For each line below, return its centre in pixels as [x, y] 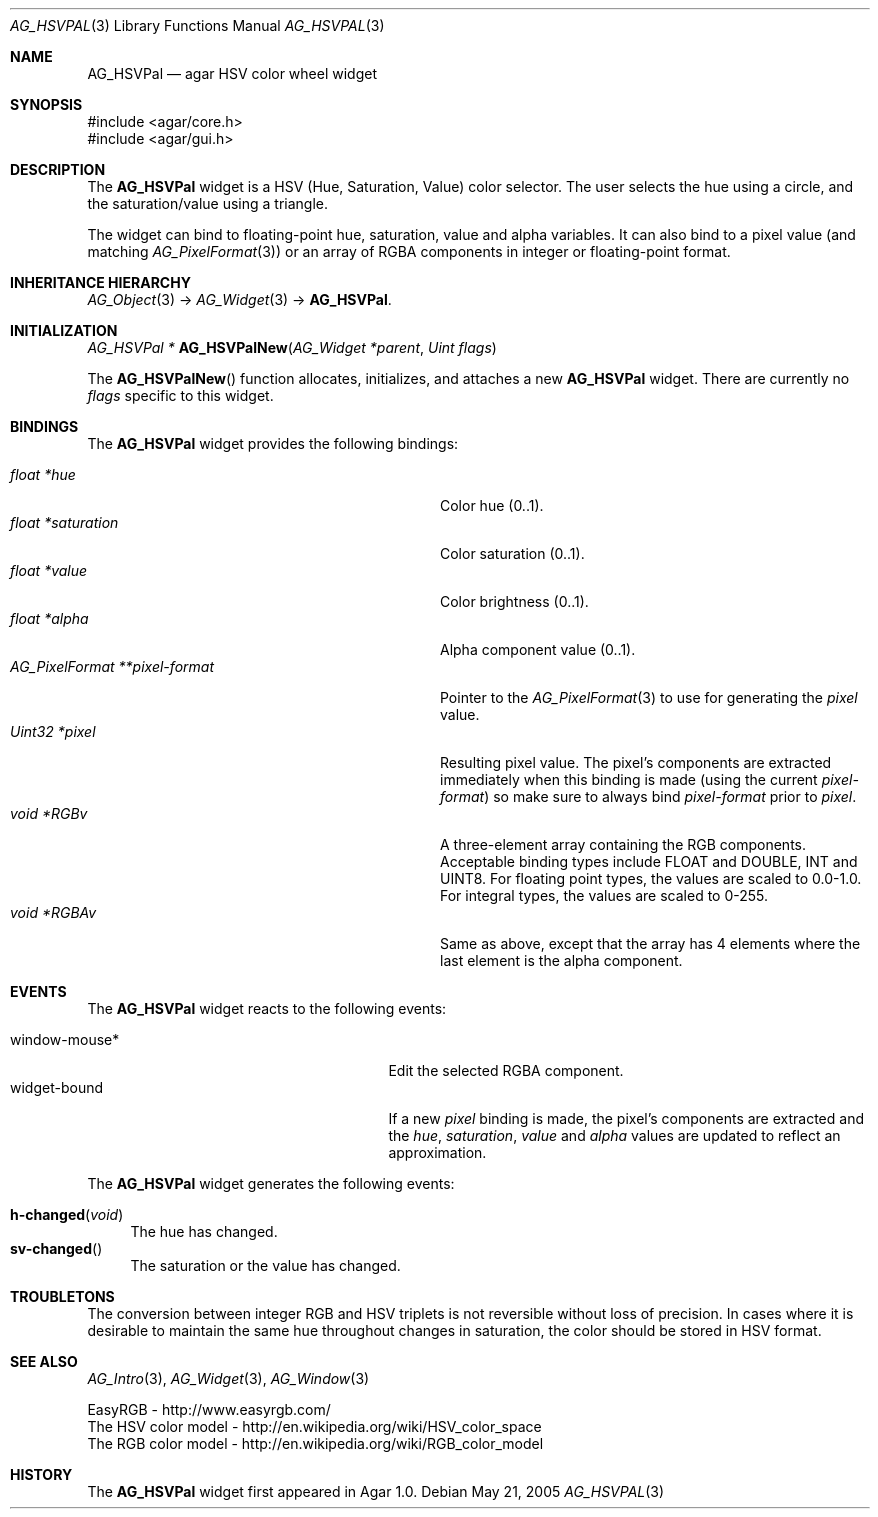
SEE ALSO [44, 1361]
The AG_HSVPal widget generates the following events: [271, 1183]
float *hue [43, 474]
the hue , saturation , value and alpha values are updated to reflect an [614, 1135]
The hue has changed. [204, 1231]
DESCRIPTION [58, 169]
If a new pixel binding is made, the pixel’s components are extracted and [626, 1118]
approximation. [437, 1152]
